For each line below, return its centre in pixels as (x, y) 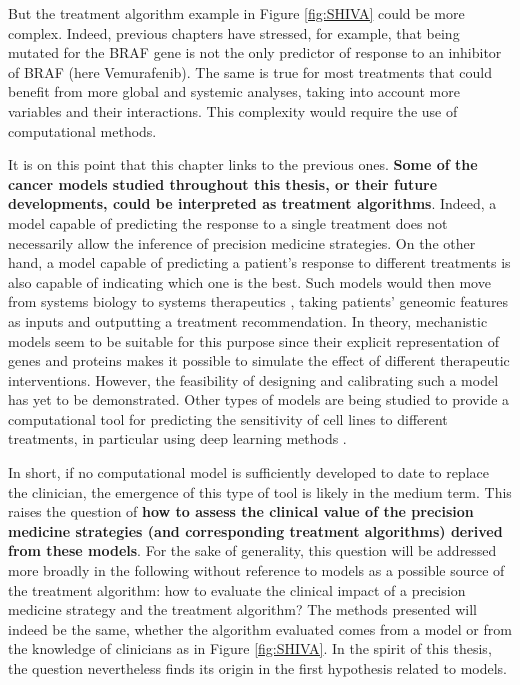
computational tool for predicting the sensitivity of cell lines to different (228, 418)
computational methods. (82, 130)
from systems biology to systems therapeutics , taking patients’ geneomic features (258, 301)
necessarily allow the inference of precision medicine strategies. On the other (242, 242)
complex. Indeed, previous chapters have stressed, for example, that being (234, 32)
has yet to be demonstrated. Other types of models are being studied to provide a (259, 399)
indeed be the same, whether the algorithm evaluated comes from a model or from (260, 628)
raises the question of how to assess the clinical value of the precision (241, 511)
